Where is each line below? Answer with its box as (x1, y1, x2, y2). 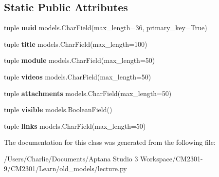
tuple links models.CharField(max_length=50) (4, 120, 146, 131)
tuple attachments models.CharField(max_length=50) (4, 88, 172, 98)
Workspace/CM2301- (140, 153, 203, 163)
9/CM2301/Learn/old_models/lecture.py (4, 163, 127, 173)
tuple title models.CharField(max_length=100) (4, 39, 147, 49)
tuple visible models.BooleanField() (4, 104, 112, 115)
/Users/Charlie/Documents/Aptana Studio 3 (4, 153, 138, 163)
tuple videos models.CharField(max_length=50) (4, 71, 151, 81)
